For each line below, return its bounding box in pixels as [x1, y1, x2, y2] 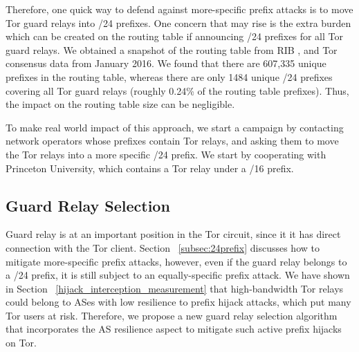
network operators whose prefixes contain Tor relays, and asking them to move [6, 133, 339, 148]
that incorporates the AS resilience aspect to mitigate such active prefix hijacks [6, 322, 342, 336]
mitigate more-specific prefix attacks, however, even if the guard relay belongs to [6, 254, 347, 268]
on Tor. [6, 335, 37, 350]
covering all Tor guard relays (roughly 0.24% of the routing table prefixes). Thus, [6, 83, 349, 98]
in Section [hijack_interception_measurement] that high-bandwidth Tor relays [6, 281, 344, 295]
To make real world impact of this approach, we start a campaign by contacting [6, 120, 344, 134]
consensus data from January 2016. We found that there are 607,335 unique [6, 56, 326, 71]
